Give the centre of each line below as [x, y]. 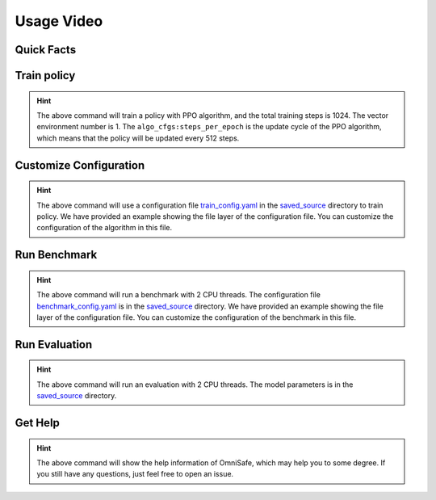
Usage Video [59, 21]
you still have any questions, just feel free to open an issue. [135, 474]
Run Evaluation [54, 345]
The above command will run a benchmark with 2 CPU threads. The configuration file [178, 295]
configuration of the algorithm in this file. [105, 228]
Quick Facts [46, 50]
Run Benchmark [56, 255]
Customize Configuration [80, 165]
